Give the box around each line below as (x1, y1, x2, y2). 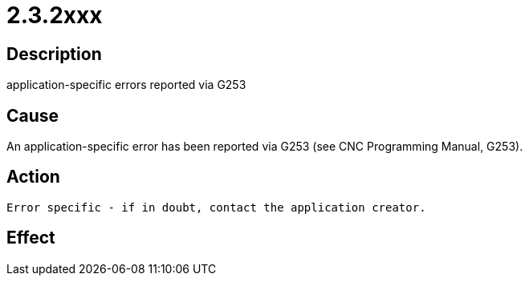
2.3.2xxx (6, 2, 103, 29)
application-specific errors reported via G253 (6, 78, 246, 92)
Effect (6, 228, 55, 248)
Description (6, 43, 102, 64)
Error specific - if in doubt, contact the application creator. (6, 200, 426, 214)
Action (6, 167, 60, 187)
